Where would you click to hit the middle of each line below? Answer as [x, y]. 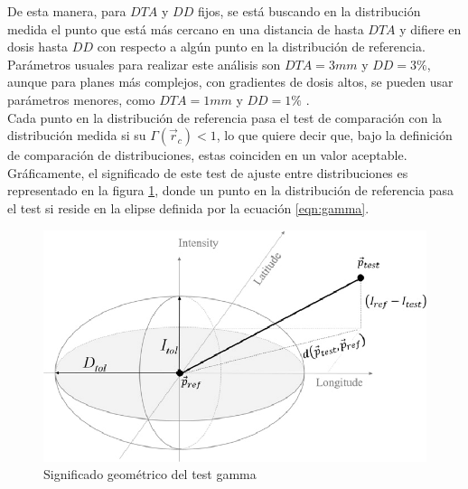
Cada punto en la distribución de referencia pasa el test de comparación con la [225, 117]
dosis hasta [38, 47]
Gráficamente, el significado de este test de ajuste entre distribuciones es [208, 172]
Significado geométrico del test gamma [150, 474]
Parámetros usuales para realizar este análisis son [144, 64]
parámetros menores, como [81, 99]
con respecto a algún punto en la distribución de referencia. [261, 47]
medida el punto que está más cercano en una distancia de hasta [186, 28]
